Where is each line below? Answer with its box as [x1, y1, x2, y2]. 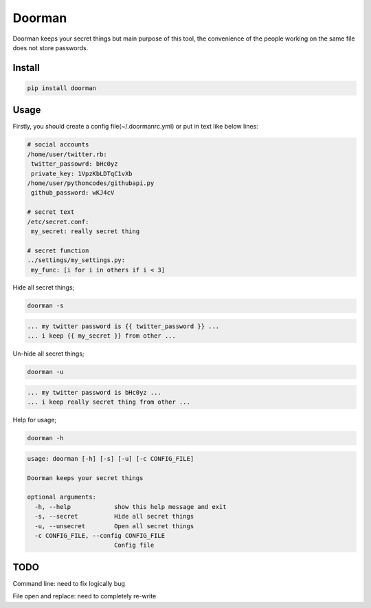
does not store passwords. [12, 43, 89, 52]
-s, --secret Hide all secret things [34, 512, 194, 521]
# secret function [27, 246, 89, 254]
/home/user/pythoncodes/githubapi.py [27, 179, 155, 187]
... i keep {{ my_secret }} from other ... [27, 332, 177, 340]
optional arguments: [27, 493, 96, 501]
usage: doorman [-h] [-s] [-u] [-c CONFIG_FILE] [27, 455, 194, 462]
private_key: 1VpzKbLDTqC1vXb [31, 169, 133, 177]
